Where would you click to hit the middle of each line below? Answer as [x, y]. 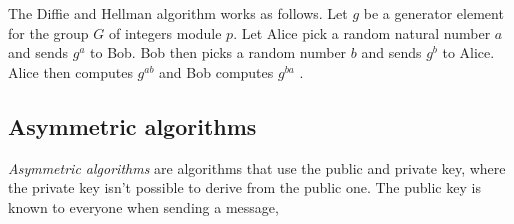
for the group [48, 32]
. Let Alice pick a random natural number [362, 32]
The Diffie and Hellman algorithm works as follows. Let [178, 13]
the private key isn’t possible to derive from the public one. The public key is [244, 187]
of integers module [165, 32]
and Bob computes [216, 71]
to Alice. [468, 52]
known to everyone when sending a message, [143, 206]
